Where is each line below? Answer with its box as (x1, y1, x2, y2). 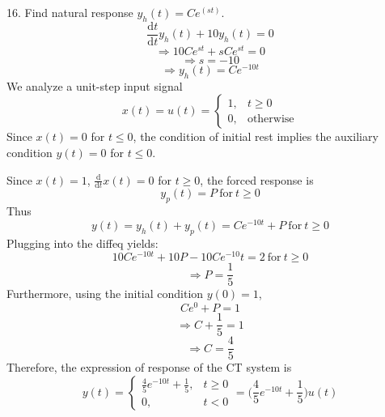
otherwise (247, 113, 294, 125)
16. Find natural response (6, 4, 133, 20)
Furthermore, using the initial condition (6, 285, 204, 302)
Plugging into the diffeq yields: (6, 234, 159, 251)
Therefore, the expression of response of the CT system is (6, 359, 292, 376)
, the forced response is (200, 171, 314, 188)
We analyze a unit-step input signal (6, 77, 183, 94)
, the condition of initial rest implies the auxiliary (133, 128, 379, 145)
